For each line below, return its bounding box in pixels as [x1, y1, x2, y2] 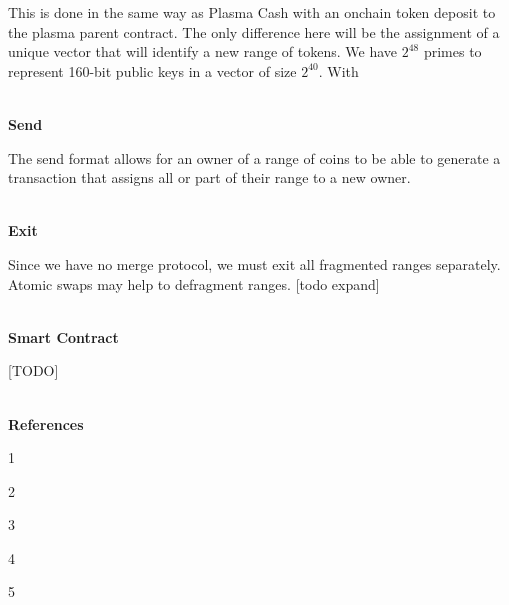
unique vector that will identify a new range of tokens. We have [8, 41, 398, 62]
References [8, 413, 84, 434]
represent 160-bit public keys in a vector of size [8, 60, 297, 81]
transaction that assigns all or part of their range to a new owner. [8, 167, 411, 188]
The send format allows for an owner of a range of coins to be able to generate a [8, 147, 501, 168]
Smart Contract [8, 326, 119, 347]
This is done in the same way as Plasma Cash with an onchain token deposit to [8, 2, 496, 22]
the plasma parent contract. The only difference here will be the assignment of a [8, 21, 500, 42]
